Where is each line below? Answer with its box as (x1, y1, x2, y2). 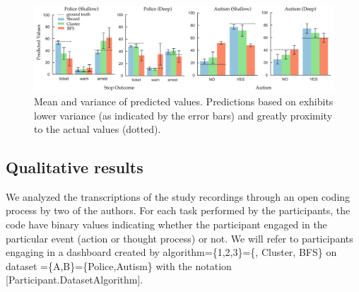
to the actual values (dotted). (34, 122, 161, 136)
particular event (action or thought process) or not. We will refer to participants (6, 230, 353, 245)
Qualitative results (6, 156, 143, 178)
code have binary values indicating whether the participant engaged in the (6, 217, 327, 232)
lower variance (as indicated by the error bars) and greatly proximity (34, 107, 333, 122)
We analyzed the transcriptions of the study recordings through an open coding (6, 189, 351, 204)
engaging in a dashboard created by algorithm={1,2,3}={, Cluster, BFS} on (6, 245, 337, 259)
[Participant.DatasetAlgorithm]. (6, 272, 143, 287)
